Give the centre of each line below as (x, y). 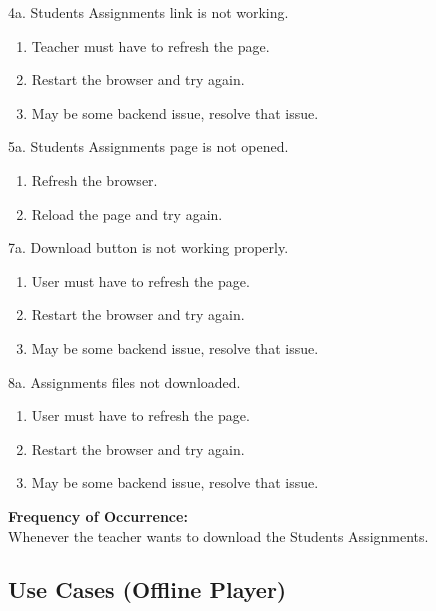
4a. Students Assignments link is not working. (148, 12)
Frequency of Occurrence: (98, 515)
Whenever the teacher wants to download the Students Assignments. (218, 535)
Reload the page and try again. (127, 213)
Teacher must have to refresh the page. (150, 45)
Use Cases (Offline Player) (147, 589)
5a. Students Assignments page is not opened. (148, 146)
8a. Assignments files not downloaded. (124, 381)
